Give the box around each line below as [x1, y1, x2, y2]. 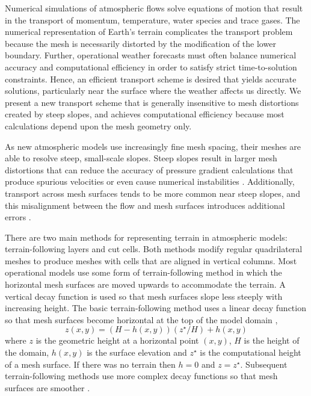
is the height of [244, 334, 300, 347]
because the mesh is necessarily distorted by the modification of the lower [5, 37, 276, 49]
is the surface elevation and [87, 346, 187, 359]
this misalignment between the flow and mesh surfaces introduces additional [5, 199, 285, 211]
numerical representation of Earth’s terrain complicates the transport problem [5, 25, 293, 38]
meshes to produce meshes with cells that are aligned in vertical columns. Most [5, 254, 297, 267]
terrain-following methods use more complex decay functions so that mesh [5, 370, 278, 382]
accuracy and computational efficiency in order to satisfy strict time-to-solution [5, 60, 297, 73]
